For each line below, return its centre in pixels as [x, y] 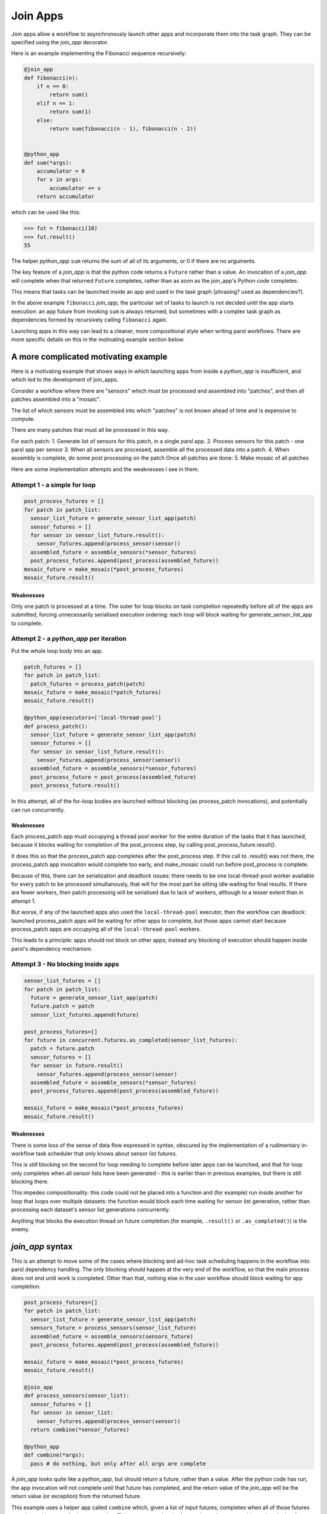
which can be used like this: [46, 213]
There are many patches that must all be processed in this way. [90, 430]
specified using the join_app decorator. [60, 42]
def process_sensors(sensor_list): [77, 1396]
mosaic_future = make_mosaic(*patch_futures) [93, 692]
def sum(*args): [48, 163]
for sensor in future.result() [77, 1066]
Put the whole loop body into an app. [57, 650]
